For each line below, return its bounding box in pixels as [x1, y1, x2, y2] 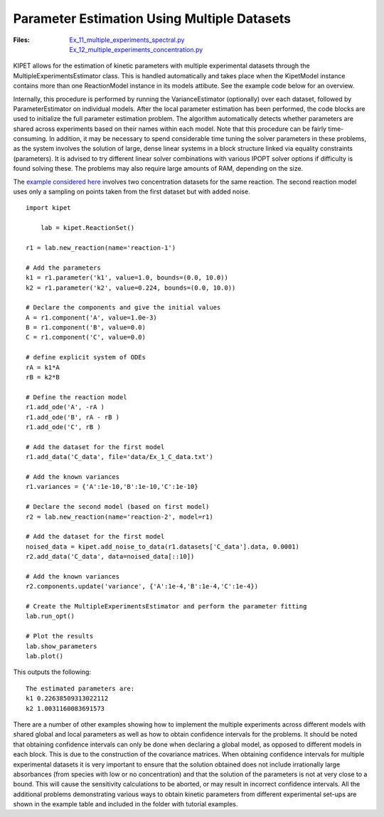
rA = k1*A [26, 363, 60, 371]
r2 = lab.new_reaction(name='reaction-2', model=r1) [26, 512, 213, 521]
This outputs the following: [13, 668, 92, 676]
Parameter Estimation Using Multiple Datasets [13, 11, 292, 26]
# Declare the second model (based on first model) [26, 502, 210, 511]
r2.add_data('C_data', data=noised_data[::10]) [26, 552, 195, 561]
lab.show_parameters [26, 642, 97, 650]
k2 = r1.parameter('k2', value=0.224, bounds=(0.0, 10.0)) [26, 283, 236, 292]
